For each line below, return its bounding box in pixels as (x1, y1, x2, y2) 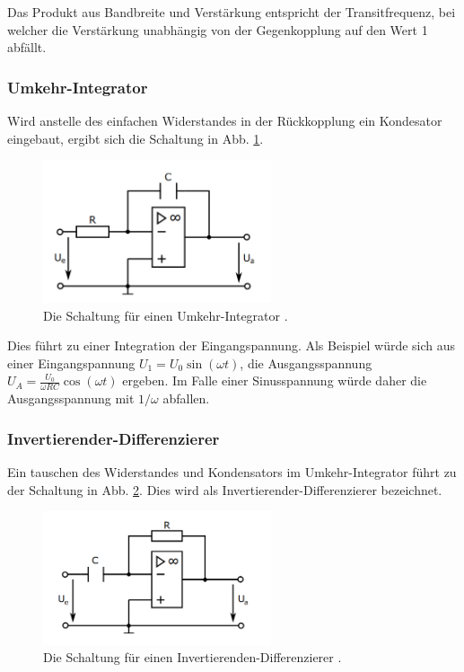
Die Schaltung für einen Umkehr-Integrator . (43, 305, 288, 324)
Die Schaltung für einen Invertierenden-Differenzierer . (43, 648, 342, 667)
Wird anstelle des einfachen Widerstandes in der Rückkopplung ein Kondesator (7, 111, 442, 129)
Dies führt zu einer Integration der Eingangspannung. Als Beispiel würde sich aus (7, 336, 456, 355)
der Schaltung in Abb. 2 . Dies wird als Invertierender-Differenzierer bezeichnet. (7, 480, 442, 499)
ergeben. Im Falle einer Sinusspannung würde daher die (122, 371, 427, 390)
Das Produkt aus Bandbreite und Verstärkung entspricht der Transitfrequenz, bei (7, 3, 456, 21)
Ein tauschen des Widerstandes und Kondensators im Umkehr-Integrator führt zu (7, 463, 457, 482)
